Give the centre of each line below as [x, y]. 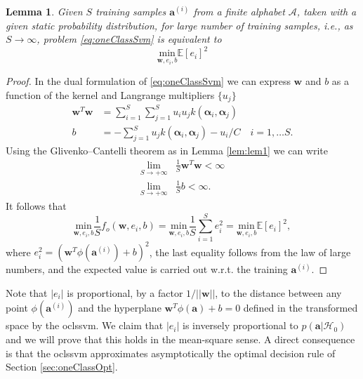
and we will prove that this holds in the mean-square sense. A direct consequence [180, 339]
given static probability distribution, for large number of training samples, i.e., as [179, 25]
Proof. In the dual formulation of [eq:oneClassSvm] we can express [148, 81]
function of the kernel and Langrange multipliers [110, 94]
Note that [27, 292]
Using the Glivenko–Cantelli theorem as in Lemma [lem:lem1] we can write [167, 150]
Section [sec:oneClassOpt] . [62, 367]
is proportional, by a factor [125, 292]
